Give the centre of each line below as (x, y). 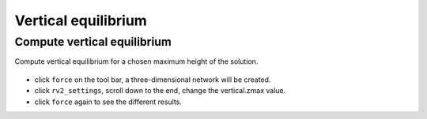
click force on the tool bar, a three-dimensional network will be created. (153, 80)
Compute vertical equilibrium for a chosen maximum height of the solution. (136, 61)
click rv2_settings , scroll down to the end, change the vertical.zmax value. (160, 91)
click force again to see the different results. (108, 102)
